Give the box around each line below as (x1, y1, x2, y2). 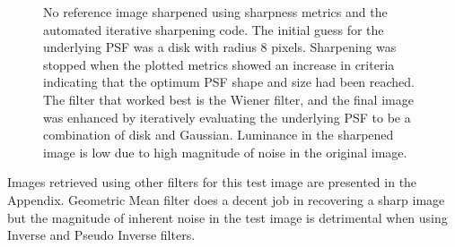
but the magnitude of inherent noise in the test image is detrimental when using (7, 208, 448, 226)
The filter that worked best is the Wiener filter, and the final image (43, 89, 414, 108)
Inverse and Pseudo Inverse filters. (7, 226, 196, 244)
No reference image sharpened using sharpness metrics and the (43, 3, 388, 21)
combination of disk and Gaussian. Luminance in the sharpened (43, 125, 394, 144)
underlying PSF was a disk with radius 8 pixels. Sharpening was (43, 38, 397, 56)
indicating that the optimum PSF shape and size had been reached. (43, 72, 415, 91)
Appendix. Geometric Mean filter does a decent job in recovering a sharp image (7, 190, 445, 209)
